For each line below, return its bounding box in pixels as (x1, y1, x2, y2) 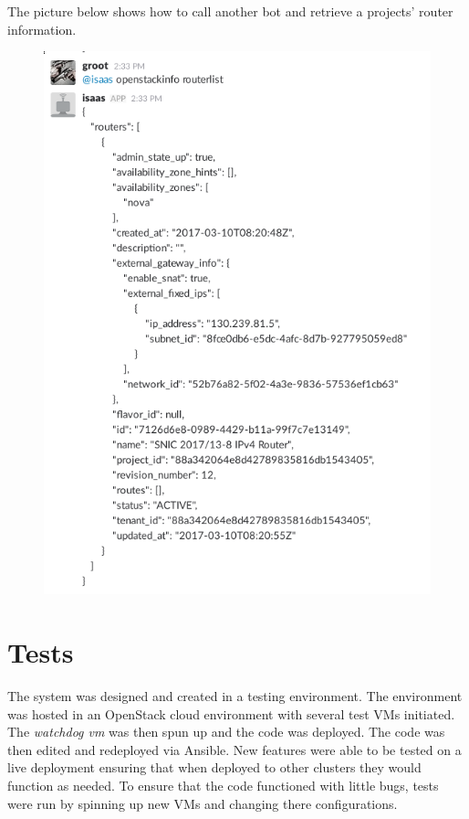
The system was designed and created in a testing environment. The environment (7, 686, 463, 706)
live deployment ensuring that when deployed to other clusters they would (7, 758, 422, 777)
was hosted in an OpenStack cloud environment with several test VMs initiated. (7, 704, 455, 723)
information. (7, 19, 77, 38)
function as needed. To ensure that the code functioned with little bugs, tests (7, 776, 439, 795)
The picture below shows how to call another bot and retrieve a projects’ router (7, 2, 453, 20)
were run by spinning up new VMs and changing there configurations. (7, 793, 398, 813)
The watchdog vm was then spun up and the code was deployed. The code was (7, 722, 445, 741)
